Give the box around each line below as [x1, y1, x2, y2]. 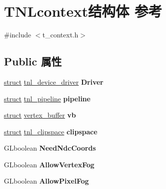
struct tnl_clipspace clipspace [4, 126, 98, 136]
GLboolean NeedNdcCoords [4, 143, 96, 153]
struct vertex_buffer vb [4, 110, 76, 120]
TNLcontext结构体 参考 [4, 1, 162, 21]
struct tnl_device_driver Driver [4, 76, 104, 87]
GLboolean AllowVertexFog [4, 159, 95, 169]
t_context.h [42, 30, 79, 40]
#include [4, 30, 31, 40]
